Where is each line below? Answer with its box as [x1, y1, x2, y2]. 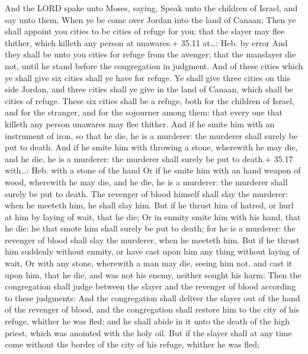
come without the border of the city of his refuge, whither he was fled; [5, 338, 260, 350]
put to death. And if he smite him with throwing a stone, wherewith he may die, [5, 141, 298, 153]
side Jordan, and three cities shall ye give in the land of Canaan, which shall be [5, 83, 294, 95]
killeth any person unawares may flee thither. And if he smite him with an [5, 117, 275, 130]
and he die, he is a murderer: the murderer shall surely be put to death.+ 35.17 [5, 152, 293, 165]
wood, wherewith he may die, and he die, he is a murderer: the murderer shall [5, 175, 288, 188]
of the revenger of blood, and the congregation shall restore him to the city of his [5, 303, 300, 316]
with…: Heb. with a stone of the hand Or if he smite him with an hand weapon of [5, 164, 301, 176]
